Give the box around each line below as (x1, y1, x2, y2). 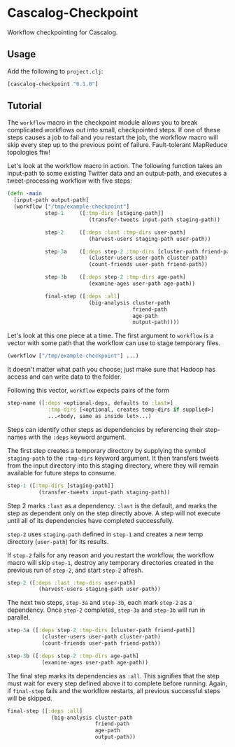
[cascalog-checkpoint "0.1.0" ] (7, 81, 99, 88)
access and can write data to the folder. (7, 372, 122, 381)
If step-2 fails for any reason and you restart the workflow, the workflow (7, 551, 215, 559)
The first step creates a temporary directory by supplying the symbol (7, 446, 206, 454)
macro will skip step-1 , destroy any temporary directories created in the (7, 558, 214, 566)
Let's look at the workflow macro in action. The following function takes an (7, 162, 222, 170)
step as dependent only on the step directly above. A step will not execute (7, 509, 221, 517)
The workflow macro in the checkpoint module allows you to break (7, 118, 198, 127)
